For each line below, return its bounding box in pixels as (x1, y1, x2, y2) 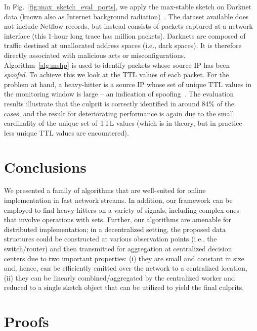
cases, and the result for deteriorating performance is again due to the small (4, 108, 234, 118)
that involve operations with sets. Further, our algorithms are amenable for (4, 214, 232, 225)
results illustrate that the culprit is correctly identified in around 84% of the (4, 98, 235, 108)
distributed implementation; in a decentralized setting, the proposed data (4, 224, 226, 234)
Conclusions (4, 156, 86, 177)
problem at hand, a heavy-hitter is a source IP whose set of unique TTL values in (4, 79, 252, 89)
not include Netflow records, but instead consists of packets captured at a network (4, 21, 253, 31)
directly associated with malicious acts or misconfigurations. (4, 49, 186, 60)
